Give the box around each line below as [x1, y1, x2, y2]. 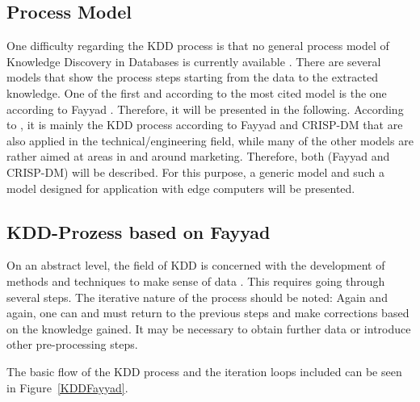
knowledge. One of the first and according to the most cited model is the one [6, 84, 387, 101]
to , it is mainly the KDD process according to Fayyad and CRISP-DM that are [6, 116, 403, 133]
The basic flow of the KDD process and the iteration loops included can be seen [6, 362, 402, 379]
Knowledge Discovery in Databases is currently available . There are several [6, 52, 381, 69]
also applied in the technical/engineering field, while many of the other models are [6, 132, 414, 149]
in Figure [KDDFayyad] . [6, 379, 128, 396]
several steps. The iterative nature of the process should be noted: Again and [6, 288, 388, 305]
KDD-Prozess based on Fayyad [6, 219, 271, 244]
